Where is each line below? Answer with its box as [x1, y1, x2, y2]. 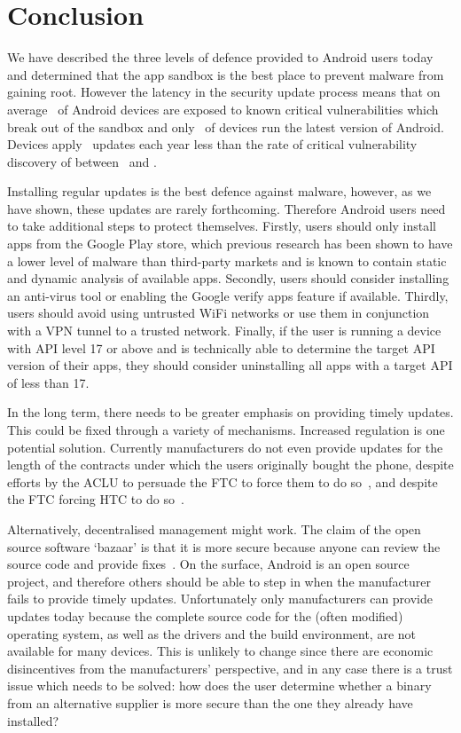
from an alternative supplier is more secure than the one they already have [7, 693, 413, 712]
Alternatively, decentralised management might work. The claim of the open [7, 519, 421, 538]
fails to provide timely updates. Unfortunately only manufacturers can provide [7, 589, 433, 608]
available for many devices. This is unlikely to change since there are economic [7, 642, 434, 660]
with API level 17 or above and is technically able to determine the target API [7, 338, 435, 357]
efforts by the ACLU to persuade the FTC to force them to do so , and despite [7, 472, 438, 491]
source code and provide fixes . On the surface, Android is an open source [7, 555, 410, 573]
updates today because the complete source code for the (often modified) [7, 606, 403, 625]
